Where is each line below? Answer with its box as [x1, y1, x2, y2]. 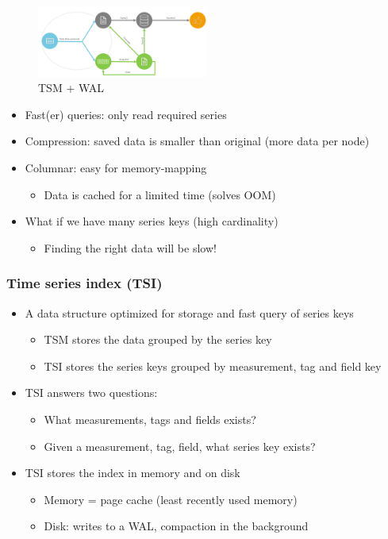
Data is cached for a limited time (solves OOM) [44, 186, 276, 202]
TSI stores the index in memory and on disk [25, 464, 240, 481]
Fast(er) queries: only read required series [25, 106, 227, 122]
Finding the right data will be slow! [44, 239, 217, 256]
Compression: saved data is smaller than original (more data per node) [25, 133, 370, 149]
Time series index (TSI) [6, 273, 163, 293]
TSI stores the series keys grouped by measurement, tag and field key [44, 357, 382, 374]
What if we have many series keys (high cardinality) [25, 213, 279, 229]
